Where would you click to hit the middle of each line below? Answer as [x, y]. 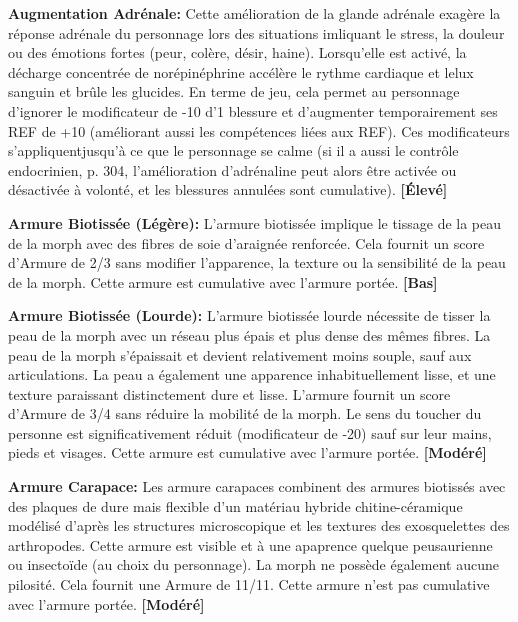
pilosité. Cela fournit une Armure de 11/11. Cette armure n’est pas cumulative [249, 584]
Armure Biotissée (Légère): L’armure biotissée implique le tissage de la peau [255, 222]
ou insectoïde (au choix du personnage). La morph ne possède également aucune [253, 564]
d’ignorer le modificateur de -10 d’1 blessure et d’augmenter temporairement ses [253, 110]
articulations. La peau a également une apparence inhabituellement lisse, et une [252, 374]
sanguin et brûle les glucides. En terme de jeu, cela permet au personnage [234, 91]
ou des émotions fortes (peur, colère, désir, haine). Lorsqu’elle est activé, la [237, 52]
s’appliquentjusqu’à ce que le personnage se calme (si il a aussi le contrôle [233, 150]
